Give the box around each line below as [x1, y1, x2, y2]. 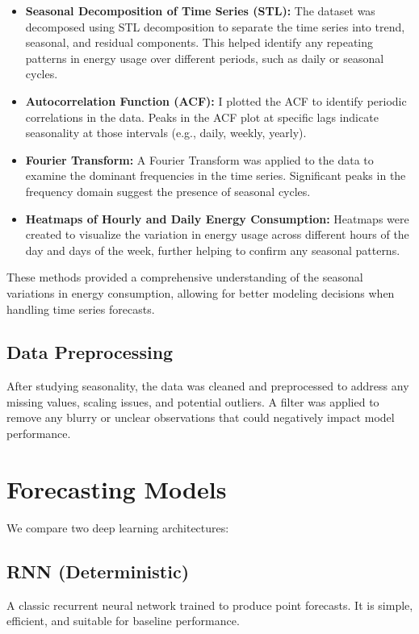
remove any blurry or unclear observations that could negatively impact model [6, 409, 395, 426]
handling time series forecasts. [6, 300, 155, 317]
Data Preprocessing [6, 340, 174, 365]
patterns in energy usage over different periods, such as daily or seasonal [25, 49, 384, 66]
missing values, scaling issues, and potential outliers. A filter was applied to [6, 393, 379, 410]
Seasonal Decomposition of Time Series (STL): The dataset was [25, 2, 375, 19]
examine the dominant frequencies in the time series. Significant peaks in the [25, 167, 406, 184]
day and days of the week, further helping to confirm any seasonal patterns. [25, 241, 400, 258]
